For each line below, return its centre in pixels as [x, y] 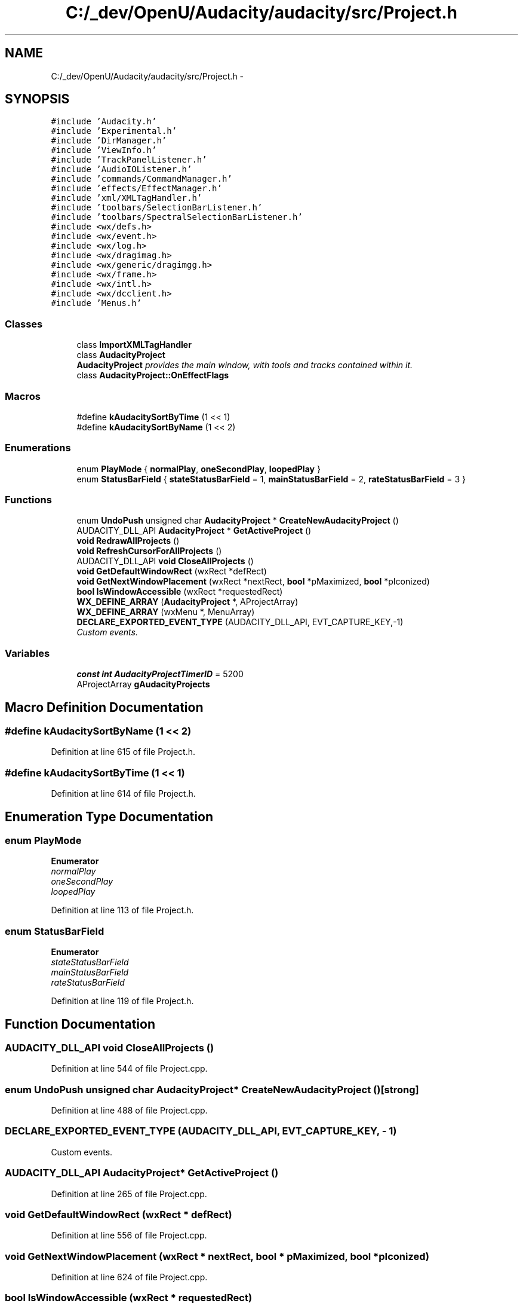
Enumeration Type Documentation [109, 816]
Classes [24, 324]
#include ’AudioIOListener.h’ [121, 169]
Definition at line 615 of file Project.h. [123, 752]
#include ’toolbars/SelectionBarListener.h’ [157, 208]
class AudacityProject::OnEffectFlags [153, 375]
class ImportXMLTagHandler [134, 345]
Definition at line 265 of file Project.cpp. [129, 1194]
